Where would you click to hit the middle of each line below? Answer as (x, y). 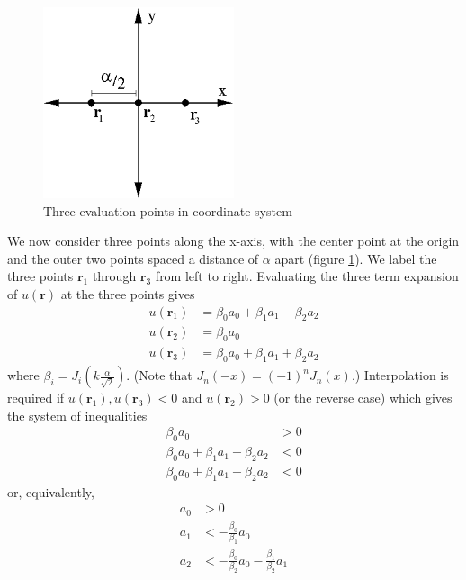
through (114, 276)
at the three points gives (128, 293)
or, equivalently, (51, 491)
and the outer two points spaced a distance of (133, 258)
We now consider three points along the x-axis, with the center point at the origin (233, 241)
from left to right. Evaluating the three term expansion (307, 276)
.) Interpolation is (400, 375)
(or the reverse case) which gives (363, 398)
